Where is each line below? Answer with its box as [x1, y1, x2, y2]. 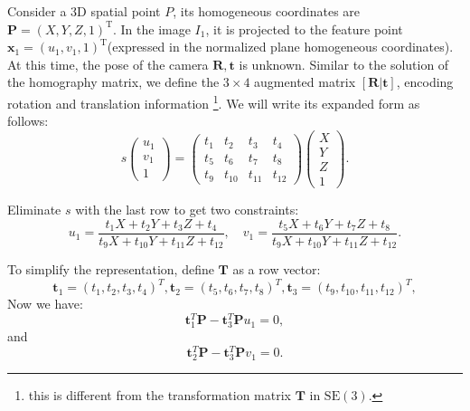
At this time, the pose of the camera [7, 54, 209, 73]
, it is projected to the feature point [205, 19, 403, 38]
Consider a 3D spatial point [7, 2, 161, 20]
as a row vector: [232, 260, 321, 279]
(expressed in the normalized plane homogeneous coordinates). [107, 37, 454, 56]
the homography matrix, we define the [7, 72, 220, 91]
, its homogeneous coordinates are [173, 2, 361, 20]
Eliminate [7, 200, 61, 218]
